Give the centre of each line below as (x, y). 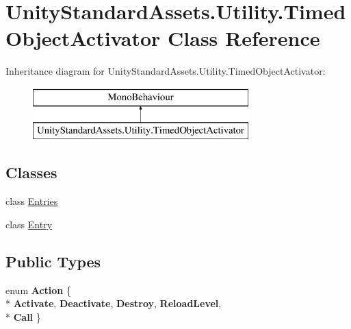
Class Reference (244, 38)
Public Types (53, 261)
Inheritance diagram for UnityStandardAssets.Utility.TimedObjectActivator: (166, 71)
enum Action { (38, 290)
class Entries (32, 201)
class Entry (29, 224)
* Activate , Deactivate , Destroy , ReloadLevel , (114, 303)
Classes (31, 172)
